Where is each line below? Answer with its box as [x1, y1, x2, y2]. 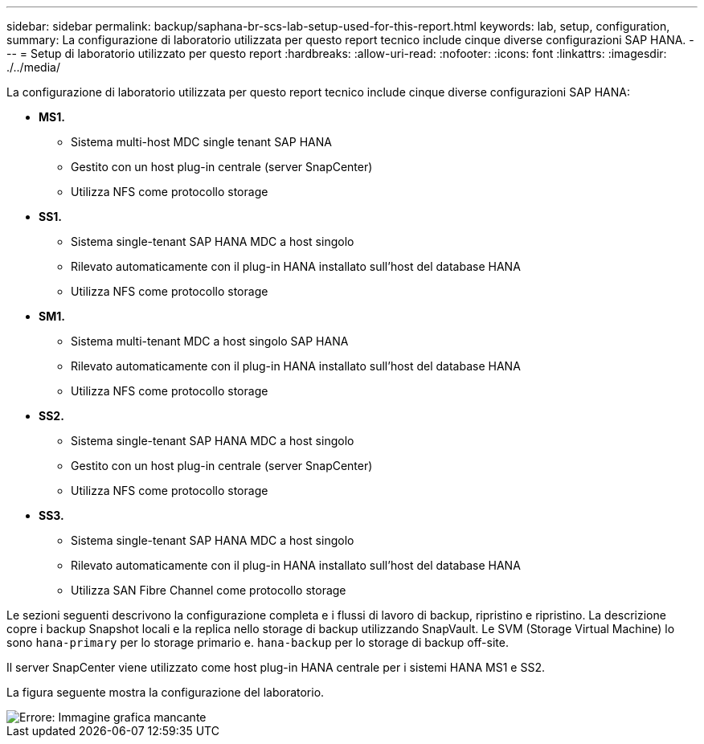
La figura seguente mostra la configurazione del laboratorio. [6, 685, 325, 699]
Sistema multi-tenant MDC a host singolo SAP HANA [71, 334, 349, 348]
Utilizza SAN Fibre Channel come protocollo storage [71, 583, 346, 597]
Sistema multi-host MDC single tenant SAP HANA [71, 135, 332, 149]
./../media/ [6, 60, 60, 74]
